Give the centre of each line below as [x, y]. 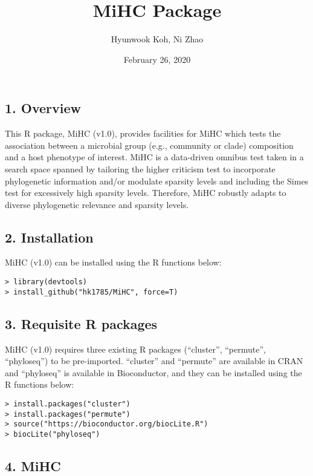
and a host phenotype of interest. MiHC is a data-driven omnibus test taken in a [154, 157]
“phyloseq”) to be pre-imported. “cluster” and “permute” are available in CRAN [154, 361]
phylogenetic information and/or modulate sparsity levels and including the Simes [157, 181]
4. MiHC [33, 465]
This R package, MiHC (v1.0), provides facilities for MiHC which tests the [143, 133]
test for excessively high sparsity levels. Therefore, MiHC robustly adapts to [146, 193]
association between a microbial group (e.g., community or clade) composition [149, 145]
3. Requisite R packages [81, 323]
